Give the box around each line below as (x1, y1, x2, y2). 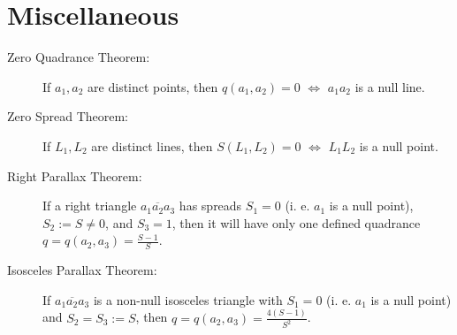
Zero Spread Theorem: (7, 107, 129, 126)
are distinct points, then (88, 77, 218, 95)
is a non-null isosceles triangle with (93, 290, 283, 308)
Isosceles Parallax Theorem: (7, 261, 157, 279)
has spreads (179, 196, 242, 215)
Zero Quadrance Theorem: (7, 48, 150, 66)
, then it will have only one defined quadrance (171, 213, 421, 232)
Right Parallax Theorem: (7, 166, 142, 185)
